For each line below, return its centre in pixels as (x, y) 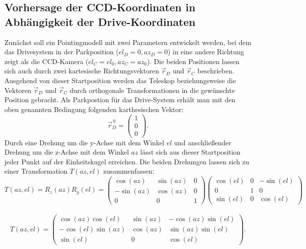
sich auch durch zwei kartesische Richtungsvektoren (82, 71)
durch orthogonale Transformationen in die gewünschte (152, 90)
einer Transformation (36, 171)
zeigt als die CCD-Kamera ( (46, 61)
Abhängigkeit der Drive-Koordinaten (100, 21)
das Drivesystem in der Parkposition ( (62, 52)
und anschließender (203, 142)
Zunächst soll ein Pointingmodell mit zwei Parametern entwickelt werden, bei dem (128, 42)
